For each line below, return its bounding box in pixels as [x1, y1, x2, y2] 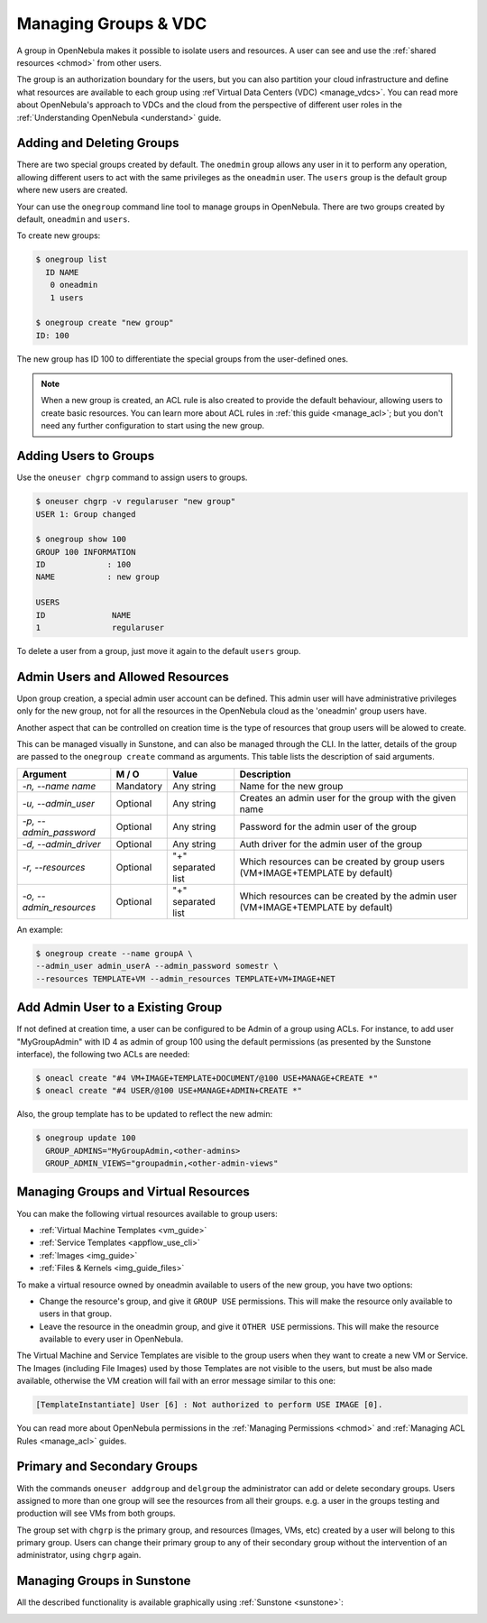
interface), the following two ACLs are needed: [16, 1048, 190, 1059]
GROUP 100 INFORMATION [35, 547, 136, 557]
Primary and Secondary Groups [16, 1459, 198, 1474]
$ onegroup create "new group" [35, 318, 175, 328]
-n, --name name [22, 779, 96, 792]
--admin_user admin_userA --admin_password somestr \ [35, 961, 279, 972]
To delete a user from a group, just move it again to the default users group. [16, 646, 301, 657]
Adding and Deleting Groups [16, 135, 179, 151]
